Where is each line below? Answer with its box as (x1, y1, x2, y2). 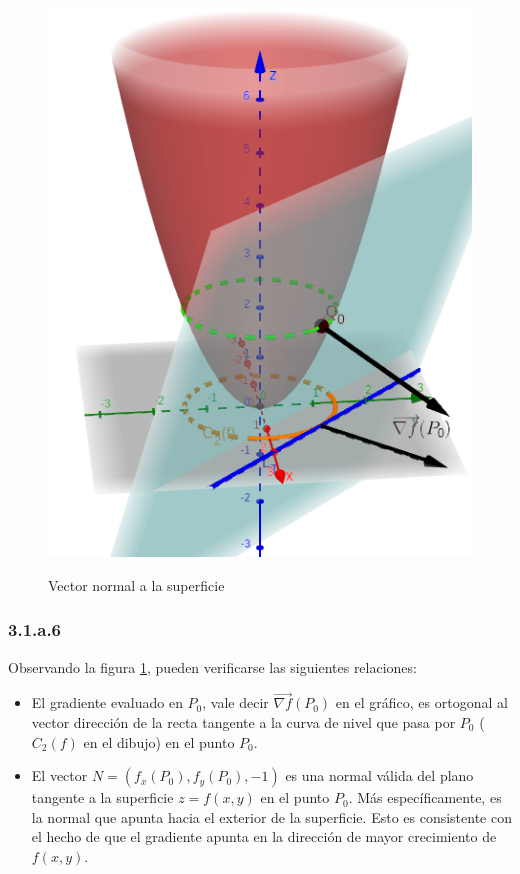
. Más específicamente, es (348, 787, 502, 808)
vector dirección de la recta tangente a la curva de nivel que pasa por (31, 711, 456, 732)
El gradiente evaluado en (31, 692, 183, 713)
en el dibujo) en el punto (83, 731, 235, 752)
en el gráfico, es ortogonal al (335, 692, 508, 713)
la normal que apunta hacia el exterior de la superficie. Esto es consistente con (31, 806, 512, 827)
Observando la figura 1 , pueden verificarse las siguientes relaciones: (8, 656, 417, 677)
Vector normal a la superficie (48, 574, 225, 595)
